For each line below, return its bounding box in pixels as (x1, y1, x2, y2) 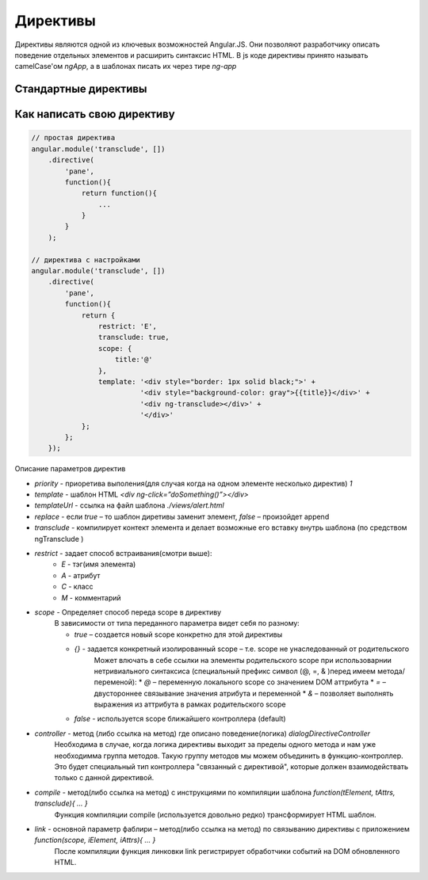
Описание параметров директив (14, 464, 126, 474)
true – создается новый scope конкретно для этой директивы (74, 630, 283, 639)
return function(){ (81, 189, 158, 198)
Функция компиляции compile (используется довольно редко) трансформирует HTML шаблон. (54, 810, 376, 819)
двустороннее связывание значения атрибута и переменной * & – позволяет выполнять (94, 688, 394, 698)
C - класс (61, 582, 94, 592)
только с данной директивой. (54, 773, 155, 783)
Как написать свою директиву (14, 108, 175, 121)
